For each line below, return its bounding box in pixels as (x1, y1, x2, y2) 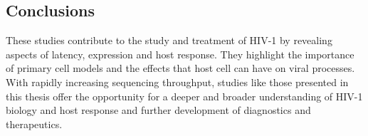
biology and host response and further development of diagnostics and (6, 103, 311, 117)
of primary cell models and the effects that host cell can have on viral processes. (6, 61, 355, 75)
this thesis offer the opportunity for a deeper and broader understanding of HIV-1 (6, 88, 363, 103)
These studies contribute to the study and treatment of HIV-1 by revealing (6, 33, 332, 48)
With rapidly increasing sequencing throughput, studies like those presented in (6, 74, 349, 89)
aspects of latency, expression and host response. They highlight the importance (6, 46, 354, 61)
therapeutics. (6, 116, 63, 131)
